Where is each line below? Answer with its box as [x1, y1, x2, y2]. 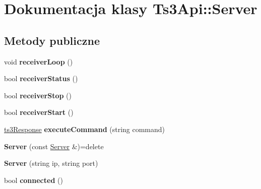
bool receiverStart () [4, 107, 74, 117]
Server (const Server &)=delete [4, 141, 104, 151]
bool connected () [4, 174, 63, 185]
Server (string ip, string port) [4, 158, 98, 168]
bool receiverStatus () [4, 73, 78, 84]
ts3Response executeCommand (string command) [4, 123, 165, 134]
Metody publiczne [4, 32, 100, 48]
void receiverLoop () [4, 56, 73, 67]
